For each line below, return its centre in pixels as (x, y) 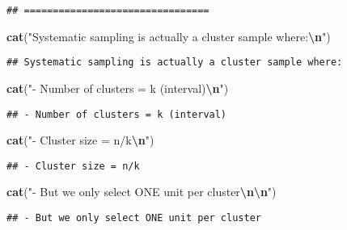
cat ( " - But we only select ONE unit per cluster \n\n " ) (142, 192)
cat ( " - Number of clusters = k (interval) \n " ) (118, 88)
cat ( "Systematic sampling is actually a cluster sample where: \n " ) (169, 36)
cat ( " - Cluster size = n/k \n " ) (80, 140)
